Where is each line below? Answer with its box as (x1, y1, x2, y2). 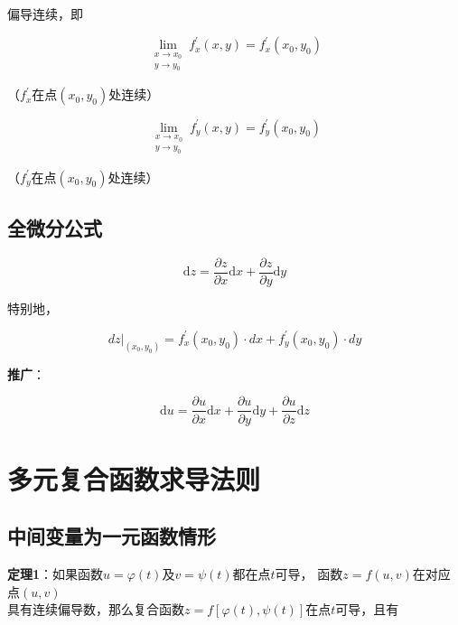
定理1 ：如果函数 (7, 564, 104, 583)
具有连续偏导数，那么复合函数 (7, 600, 184, 619)
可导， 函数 (275, 564, 343, 583)
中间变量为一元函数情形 (7, 522, 216, 550)
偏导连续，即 (7, 5, 83, 23)
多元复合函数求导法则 (7, 460, 261, 497)
